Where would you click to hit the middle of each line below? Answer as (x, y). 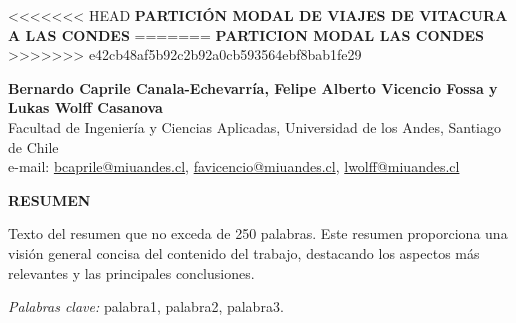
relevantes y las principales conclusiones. (131, 272)
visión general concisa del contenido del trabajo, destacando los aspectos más (244, 252)
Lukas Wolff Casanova (85, 107)
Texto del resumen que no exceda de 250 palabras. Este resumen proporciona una (258, 233)
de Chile (33, 146)
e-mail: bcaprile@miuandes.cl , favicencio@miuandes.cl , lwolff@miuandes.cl (234, 166)
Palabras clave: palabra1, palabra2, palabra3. (146, 306)
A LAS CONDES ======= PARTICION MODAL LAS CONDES (246, 34)
